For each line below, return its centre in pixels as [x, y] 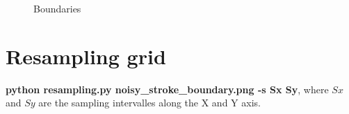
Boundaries [57, 8]
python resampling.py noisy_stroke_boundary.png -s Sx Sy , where [167, 89]
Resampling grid [86, 56]
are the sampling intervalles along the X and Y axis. [149, 103]
